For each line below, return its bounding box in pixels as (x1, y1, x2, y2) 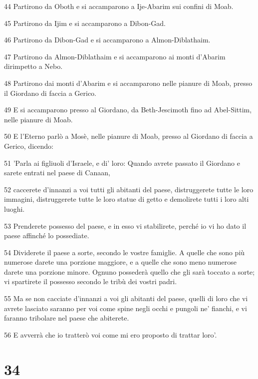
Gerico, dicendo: (4, 140, 53, 151)
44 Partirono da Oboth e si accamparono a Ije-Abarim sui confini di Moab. (4, 1, 234, 11)
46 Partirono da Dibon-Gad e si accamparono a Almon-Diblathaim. (4, 34, 211, 45)
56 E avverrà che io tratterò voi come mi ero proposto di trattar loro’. (4, 329, 217, 340)
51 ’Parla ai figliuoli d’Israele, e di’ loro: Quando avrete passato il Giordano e (4, 157, 240, 168)
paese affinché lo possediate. (4, 230, 89, 241)
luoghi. (4, 203, 25, 214)
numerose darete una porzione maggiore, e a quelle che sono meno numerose (4, 257, 237, 267)
